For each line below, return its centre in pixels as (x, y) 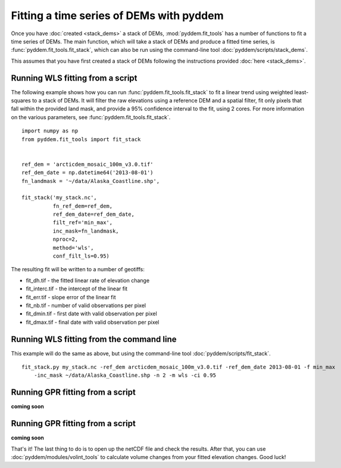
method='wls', (73, 248)
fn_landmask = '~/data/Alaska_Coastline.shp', (91, 181)
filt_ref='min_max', (83, 223)
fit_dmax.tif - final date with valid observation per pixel (93, 322)
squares (21, 101)
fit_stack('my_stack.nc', (60, 198)
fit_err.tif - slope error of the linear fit (71, 297)
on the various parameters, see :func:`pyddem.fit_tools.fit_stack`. (91, 117)
